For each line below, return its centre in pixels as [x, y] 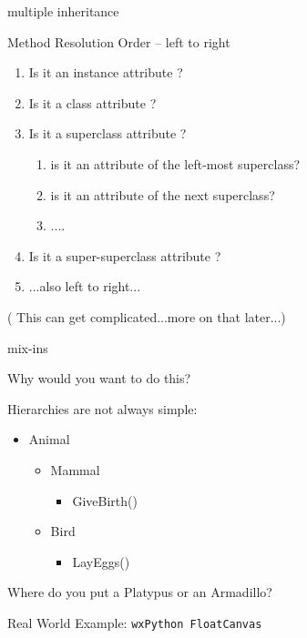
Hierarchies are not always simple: [102, 408]
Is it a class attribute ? [92, 102]
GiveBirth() [105, 500]
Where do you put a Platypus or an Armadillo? [140, 592]
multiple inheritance [63, 11]
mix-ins [28, 347]
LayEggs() [101, 561]
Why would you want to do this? [99, 378]
